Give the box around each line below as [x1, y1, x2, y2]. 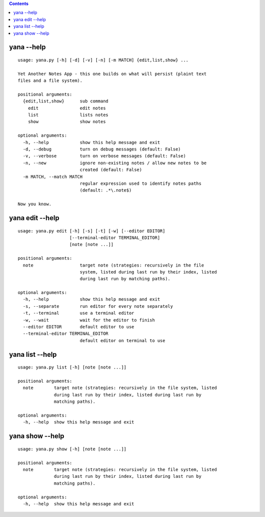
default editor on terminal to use [79, 338, 165, 343]
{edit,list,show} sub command [23, 98, 109, 104]
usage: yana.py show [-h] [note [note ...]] [18, 446, 127, 452]
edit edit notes [27, 105, 106, 111]
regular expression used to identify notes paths [79, 181, 202, 186]
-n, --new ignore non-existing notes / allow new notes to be [23, 160, 207, 166]
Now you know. [18, 201, 52, 207]
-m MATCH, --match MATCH [23, 174, 83, 179]
